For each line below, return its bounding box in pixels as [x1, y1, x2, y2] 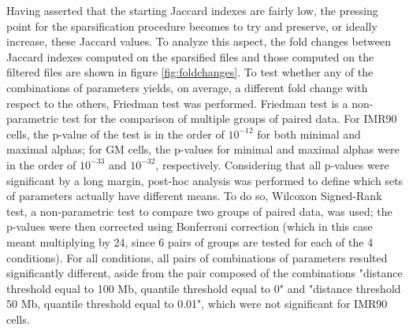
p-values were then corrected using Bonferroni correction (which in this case [6, 218, 373, 235]
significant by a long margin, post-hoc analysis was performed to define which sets [6, 172, 403, 188]
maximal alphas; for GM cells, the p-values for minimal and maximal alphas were [6, 141, 400, 158]
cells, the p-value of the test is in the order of [6, 125, 225, 142]
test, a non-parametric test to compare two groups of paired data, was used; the [6, 202, 392, 219]
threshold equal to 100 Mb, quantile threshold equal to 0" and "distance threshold [6, 280, 401, 296]
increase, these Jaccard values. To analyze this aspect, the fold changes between [6, 33, 391, 50]
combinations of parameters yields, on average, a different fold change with [6, 79, 368, 95]
